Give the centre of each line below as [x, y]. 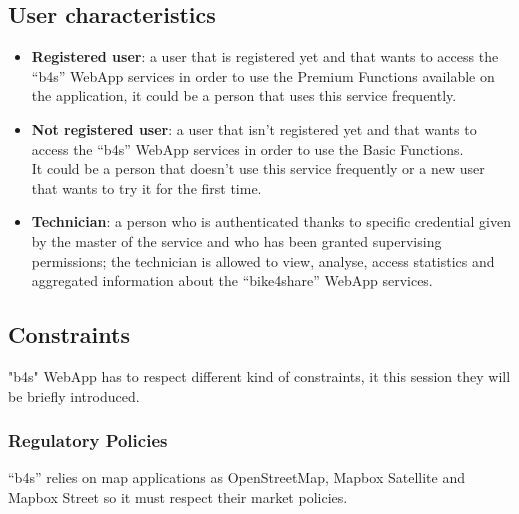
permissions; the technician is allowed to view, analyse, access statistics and [263, 260]
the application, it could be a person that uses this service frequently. [244, 95]
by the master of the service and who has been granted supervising [236, 240]
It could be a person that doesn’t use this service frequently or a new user [258, 168]
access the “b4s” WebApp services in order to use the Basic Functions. [247, 148]
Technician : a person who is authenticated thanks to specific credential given [271, 221]
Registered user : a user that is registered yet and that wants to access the [265, 56]
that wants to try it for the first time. [146, 187]
